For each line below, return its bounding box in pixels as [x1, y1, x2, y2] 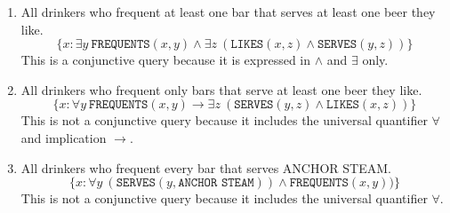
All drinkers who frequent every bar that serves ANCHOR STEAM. [20, 158, 391, 177]
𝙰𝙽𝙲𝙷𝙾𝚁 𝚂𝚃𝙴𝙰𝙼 [178, 177, 254, 190]
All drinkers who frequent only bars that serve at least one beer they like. [20, 80, 422, 99]
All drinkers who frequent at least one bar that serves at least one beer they [20, 3, 436, 20]
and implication [20, 128, 107, 146]
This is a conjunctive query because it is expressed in [20, 51, 311, 69]
